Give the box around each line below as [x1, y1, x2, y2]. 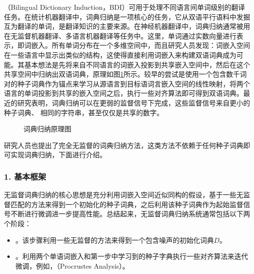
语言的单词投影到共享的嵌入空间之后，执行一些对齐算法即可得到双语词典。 [4, 88, 243, 98]
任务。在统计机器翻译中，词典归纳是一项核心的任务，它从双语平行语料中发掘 [4, 11, 250, 21]
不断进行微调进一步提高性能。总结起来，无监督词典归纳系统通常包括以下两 [10, 209, 250, 219]
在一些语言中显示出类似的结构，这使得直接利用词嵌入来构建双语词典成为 [4, 49, 236, 60]
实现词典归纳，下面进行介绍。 [10, 149, 106, 160]
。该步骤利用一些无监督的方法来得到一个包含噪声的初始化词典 [15, 234, 214, 245]
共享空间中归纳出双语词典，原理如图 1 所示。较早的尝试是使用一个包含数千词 [4, 69, 247, 79]
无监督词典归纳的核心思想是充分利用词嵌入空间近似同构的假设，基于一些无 [4, 190, 243, 200]
